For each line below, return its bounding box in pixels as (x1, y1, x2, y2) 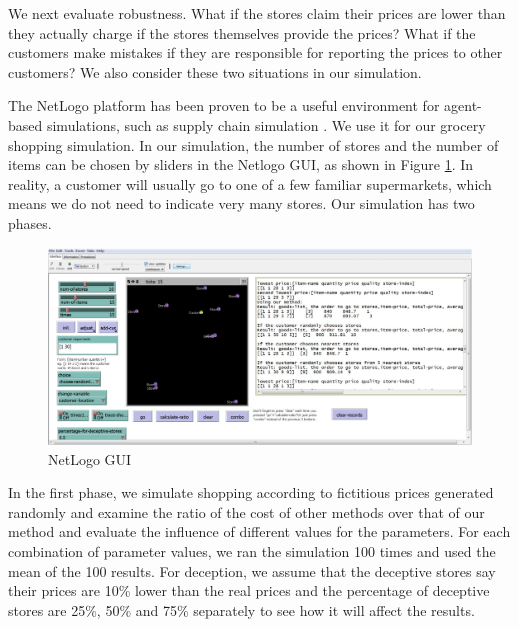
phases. (8, 212, 52, 233)
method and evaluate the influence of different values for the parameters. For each (8, 521, 511, 542)
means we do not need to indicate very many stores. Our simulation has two (8, 193, 475, 214)
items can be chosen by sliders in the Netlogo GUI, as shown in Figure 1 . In (8, 154, 474, 175)
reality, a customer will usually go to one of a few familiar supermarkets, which (8, 173, 492, 194)
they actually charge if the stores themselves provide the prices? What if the (8, 22, 476, 43)
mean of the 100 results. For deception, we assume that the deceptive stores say (8, 560, 496, 581)
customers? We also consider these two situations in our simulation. (8, 61, 422, 82)
